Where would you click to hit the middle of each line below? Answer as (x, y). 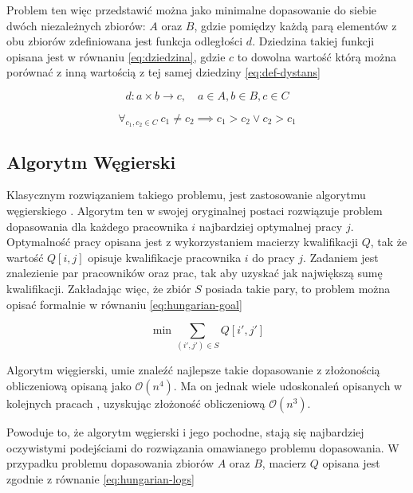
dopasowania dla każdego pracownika (97, 226)
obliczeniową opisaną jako (69, 386)
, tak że (389, 242)
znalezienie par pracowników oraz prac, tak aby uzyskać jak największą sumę (195, 273)
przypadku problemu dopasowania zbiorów (110, 463)
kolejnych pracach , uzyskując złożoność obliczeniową (136, 403)
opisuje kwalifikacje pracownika (165, 257)
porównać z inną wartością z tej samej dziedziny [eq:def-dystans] (163, 72)
